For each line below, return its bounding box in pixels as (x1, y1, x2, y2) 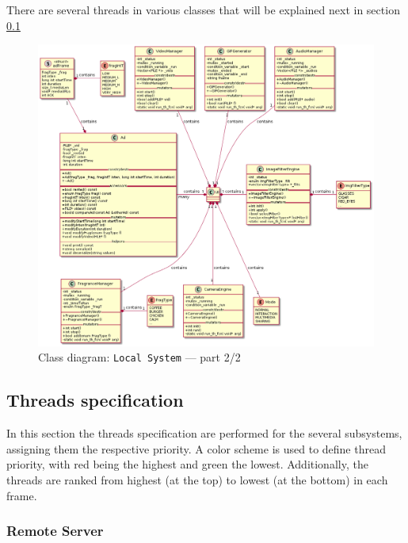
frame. (6, 487, 37, 503)
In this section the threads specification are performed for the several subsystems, (6, 425, 402, 442)
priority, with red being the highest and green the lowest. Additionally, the (6, 456, 368, 472)
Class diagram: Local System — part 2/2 (38, 349, 241, 365)
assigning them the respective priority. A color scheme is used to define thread (6, 440, 386, 457)
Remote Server (6, 521, 104, 541)
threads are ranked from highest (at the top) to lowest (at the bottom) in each (6, 471, 388, 488)
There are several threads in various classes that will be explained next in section (6, 2, 400, 17)
